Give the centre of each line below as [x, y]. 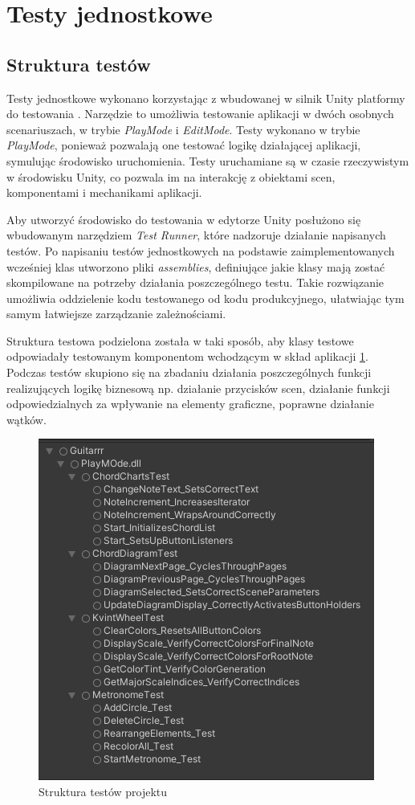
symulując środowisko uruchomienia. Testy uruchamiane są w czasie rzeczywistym [208, 160]
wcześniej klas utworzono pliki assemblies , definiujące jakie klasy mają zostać [196, 266]
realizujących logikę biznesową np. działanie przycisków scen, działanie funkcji [198, 388]
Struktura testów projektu [103, 792]
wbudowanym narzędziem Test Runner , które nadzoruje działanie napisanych [196, 235]
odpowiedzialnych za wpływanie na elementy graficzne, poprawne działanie [190, 404]
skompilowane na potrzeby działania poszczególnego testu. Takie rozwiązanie [195, 282]
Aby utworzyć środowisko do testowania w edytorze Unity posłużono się [184, 219]
